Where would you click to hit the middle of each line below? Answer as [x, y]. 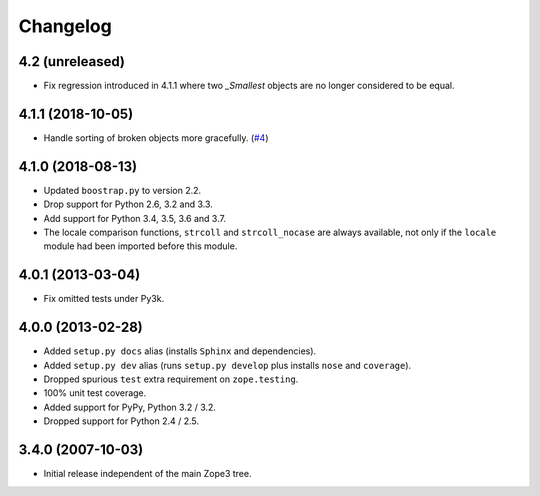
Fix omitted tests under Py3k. [104, 299]
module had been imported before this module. [140, 246]
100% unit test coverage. [95, 393]
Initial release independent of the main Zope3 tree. [147, 474]
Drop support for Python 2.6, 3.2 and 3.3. [128, 204]
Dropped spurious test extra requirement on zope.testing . [171, 379]
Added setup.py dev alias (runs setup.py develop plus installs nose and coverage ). [227, 365]
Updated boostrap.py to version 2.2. [122, 190]
